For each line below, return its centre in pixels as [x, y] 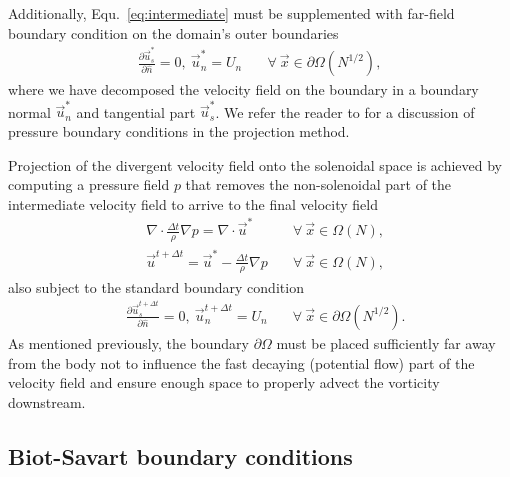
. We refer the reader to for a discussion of [345, 111]
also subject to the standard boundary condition [156, 286]
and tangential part [136, 111]
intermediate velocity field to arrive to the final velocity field [193, 203]
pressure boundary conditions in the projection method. [179, 130]
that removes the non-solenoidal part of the [318, 184]
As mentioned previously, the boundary [128, 342]
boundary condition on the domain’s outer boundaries [173, 32]
